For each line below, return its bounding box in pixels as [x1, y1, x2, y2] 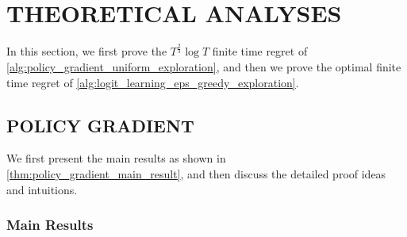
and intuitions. [6, 181, 78, 197]
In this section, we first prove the [6, 43, 167, 59]
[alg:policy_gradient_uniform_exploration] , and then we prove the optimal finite [6, 59, 401, 75]
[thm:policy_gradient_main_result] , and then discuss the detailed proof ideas [6, 166, 386, 182]
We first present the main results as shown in [6, 150, 226, 166]
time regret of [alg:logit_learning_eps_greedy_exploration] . [6, 74, 299, 90]
